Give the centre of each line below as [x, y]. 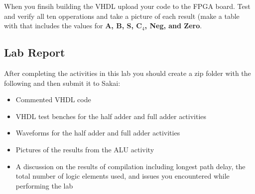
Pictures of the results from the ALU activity [85, 149]
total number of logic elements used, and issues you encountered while [123, 176]
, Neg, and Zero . [173, 26]
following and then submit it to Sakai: [62, 83]
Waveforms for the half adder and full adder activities [98, 133]
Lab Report [35, 52]
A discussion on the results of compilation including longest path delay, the [130, 166]
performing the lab [44, 185]
